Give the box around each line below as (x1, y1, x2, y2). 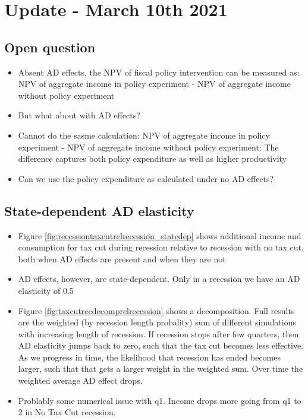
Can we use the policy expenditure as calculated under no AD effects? (18, 172, 274, 184)
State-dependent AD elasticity (4, 201, 194, 220)
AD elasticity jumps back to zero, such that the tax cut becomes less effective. (18, 339, 304, 352)
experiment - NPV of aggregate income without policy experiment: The (18, 140, 279, 153)
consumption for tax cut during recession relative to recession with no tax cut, (18, 241, 304, 253)
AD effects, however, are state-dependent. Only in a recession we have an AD (18, 272, 300, 285)
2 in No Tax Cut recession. (18, 406, 116, 418)
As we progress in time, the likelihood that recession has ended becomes (18, 350, 281, 363)
